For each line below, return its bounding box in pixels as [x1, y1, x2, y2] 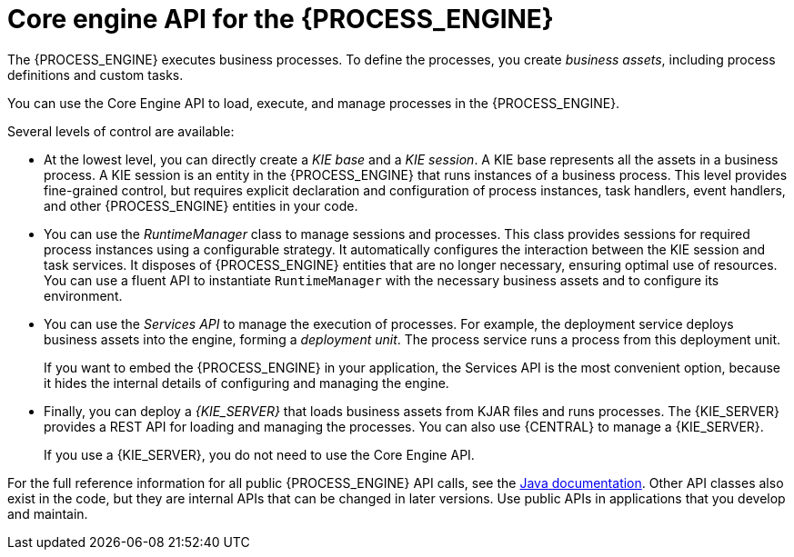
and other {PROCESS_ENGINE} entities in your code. [44, 197, 358, 214]
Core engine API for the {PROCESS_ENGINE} [7, 4, 554, 35]
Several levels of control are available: [7, 123, 235, 139]
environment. [44, 287, 123, 303]
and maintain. [7, 505, 88, 522]
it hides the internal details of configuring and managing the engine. [44, 374, 449, 391]
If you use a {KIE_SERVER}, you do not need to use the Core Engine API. [44, 446, 475, 463]
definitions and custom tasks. [7, 66, 184, 83]
